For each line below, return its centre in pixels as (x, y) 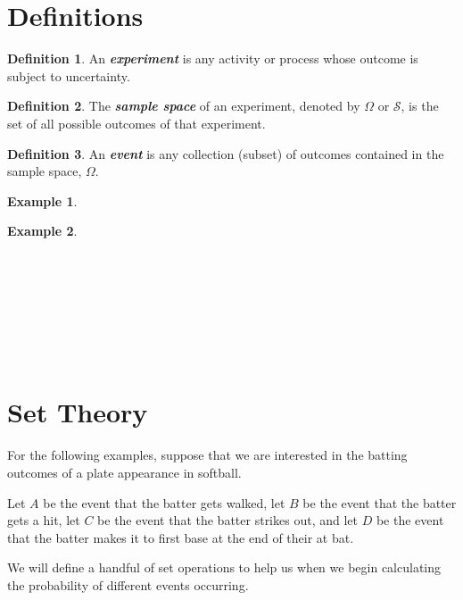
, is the (420, 106)
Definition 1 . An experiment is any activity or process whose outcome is (213, 58)
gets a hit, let (44, 520)
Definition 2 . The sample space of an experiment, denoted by (184, 106)
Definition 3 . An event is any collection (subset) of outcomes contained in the (226, 153)
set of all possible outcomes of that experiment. (136, 123)
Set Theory (78, 412)
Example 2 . (42, 231)
